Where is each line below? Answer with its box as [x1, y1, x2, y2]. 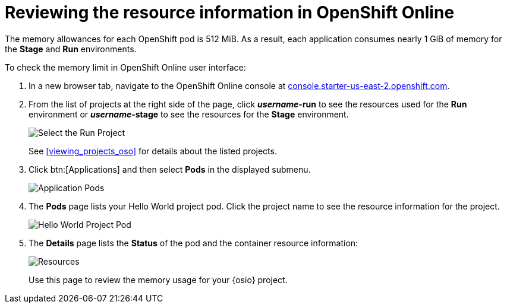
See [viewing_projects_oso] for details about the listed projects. [29, 145, 277, 156]
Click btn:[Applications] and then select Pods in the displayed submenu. [29, 164, 311, 174]
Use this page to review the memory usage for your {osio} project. [29, 274, 288, 285]
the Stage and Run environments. [5, 43, 137, 54]
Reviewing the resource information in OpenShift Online [5, 2, 455, 23]
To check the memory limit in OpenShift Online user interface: [5, 62, 246, 72]
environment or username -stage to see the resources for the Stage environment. [29, 109, 349, 119]
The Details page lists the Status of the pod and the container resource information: [29, 237, 358, 248]
